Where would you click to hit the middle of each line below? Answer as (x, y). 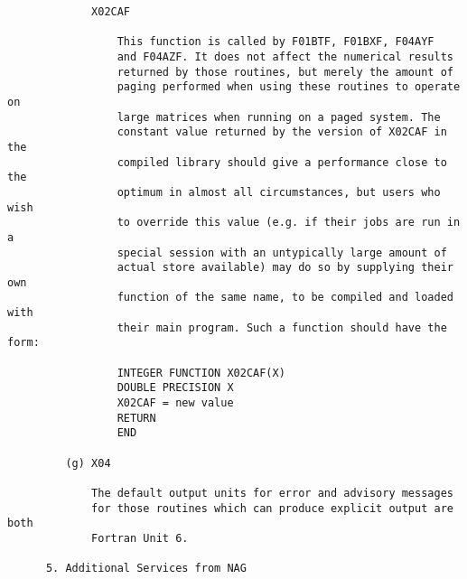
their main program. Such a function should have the (282, 327)
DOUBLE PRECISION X (175, 388)
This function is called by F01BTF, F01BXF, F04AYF (276, 42)
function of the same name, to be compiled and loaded (285, 298)
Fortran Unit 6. (140, 538)
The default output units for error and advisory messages (272, 493)
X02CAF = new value (175, 403)
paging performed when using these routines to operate (289, 87)
